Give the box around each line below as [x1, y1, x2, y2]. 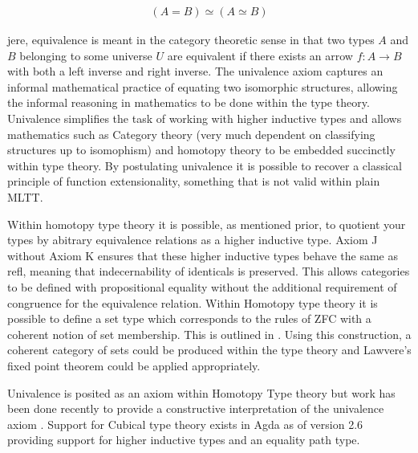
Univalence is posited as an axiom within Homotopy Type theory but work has [7, 384, 396, 401]
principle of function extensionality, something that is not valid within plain [7, 173, 380, 190]
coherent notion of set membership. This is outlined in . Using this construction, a [7, 325, 412, 342]
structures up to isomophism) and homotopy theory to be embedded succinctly [7, 141, 396, 158]
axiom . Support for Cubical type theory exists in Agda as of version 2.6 [7, 415, 363, 432]
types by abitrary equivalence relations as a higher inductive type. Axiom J [7, 231, 378, 248]
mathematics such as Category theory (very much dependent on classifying [7, 125, 375, 142]
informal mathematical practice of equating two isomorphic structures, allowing [7, 78, 398, 95]
